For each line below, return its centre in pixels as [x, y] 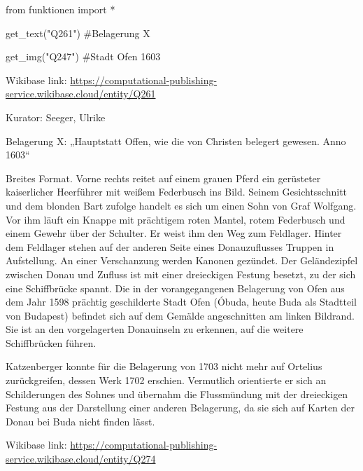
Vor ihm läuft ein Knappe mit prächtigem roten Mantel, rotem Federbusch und [176, 219]
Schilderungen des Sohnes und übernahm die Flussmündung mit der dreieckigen [177, 394]
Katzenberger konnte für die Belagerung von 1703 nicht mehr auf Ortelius [164, 366]
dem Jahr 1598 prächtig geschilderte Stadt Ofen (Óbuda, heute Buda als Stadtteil [181, 302]
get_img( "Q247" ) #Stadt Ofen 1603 [83, 56]
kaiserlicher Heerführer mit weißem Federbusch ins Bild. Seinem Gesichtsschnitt [177, 192]
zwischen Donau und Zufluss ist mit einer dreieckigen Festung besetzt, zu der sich [181, 274]
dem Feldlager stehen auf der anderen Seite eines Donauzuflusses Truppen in [170, 246]
